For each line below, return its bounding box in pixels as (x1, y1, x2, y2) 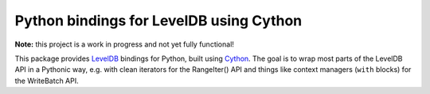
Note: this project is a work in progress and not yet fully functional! (14, 39, 235, 49)
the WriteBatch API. (14, 76, 79, 85)
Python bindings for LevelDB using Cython (14, 12, 303, 29)
